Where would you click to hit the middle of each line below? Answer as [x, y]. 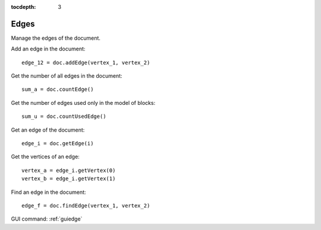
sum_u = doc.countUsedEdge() [64, 116]
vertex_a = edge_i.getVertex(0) [69, 170]
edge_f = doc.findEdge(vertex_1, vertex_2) [86, 205]
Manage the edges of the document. [56, 38]
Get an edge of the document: [48, 130]
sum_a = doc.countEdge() [58, 90]
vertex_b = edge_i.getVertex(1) [69, 179]
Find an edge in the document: [48, 192]
